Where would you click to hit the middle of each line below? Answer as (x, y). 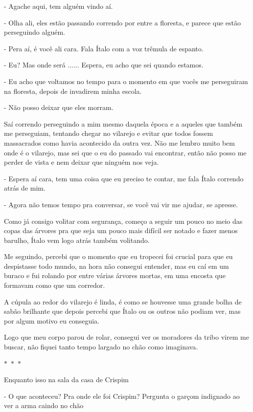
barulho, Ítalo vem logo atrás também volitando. (77, 240)
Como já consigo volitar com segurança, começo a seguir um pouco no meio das (123, 221)
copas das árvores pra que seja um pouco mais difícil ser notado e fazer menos (121, 230)
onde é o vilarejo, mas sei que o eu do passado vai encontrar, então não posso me (125, 152)
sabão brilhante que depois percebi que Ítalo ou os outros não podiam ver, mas (122, 311)
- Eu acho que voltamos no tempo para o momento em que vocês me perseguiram (126, 81)
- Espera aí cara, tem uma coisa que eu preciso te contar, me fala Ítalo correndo (124, 178)
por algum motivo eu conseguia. (52, 320)
